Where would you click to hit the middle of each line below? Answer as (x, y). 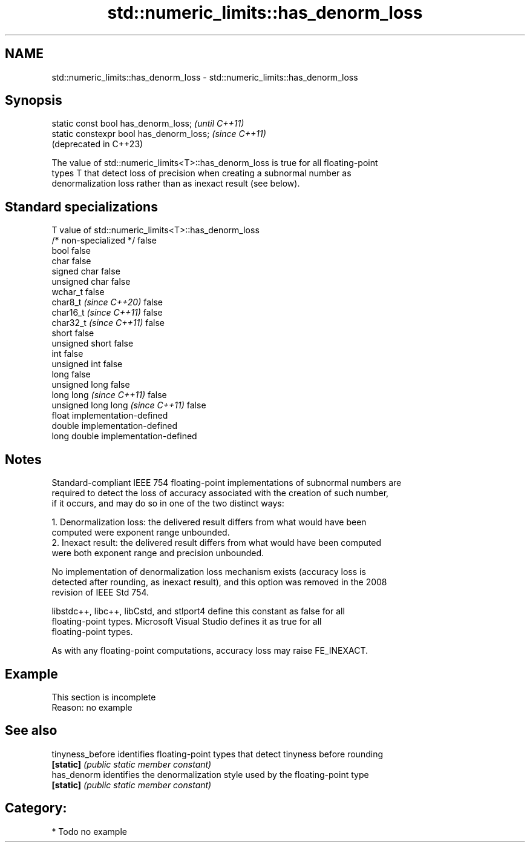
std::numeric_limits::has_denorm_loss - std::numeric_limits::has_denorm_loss (205, 77)
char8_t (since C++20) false (107, 302)
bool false (71, 251)
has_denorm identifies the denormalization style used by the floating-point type (210, 774)
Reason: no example (92, 707)
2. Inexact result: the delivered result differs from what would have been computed (216, 543)
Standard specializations (81, 207)
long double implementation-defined (124, 436)
